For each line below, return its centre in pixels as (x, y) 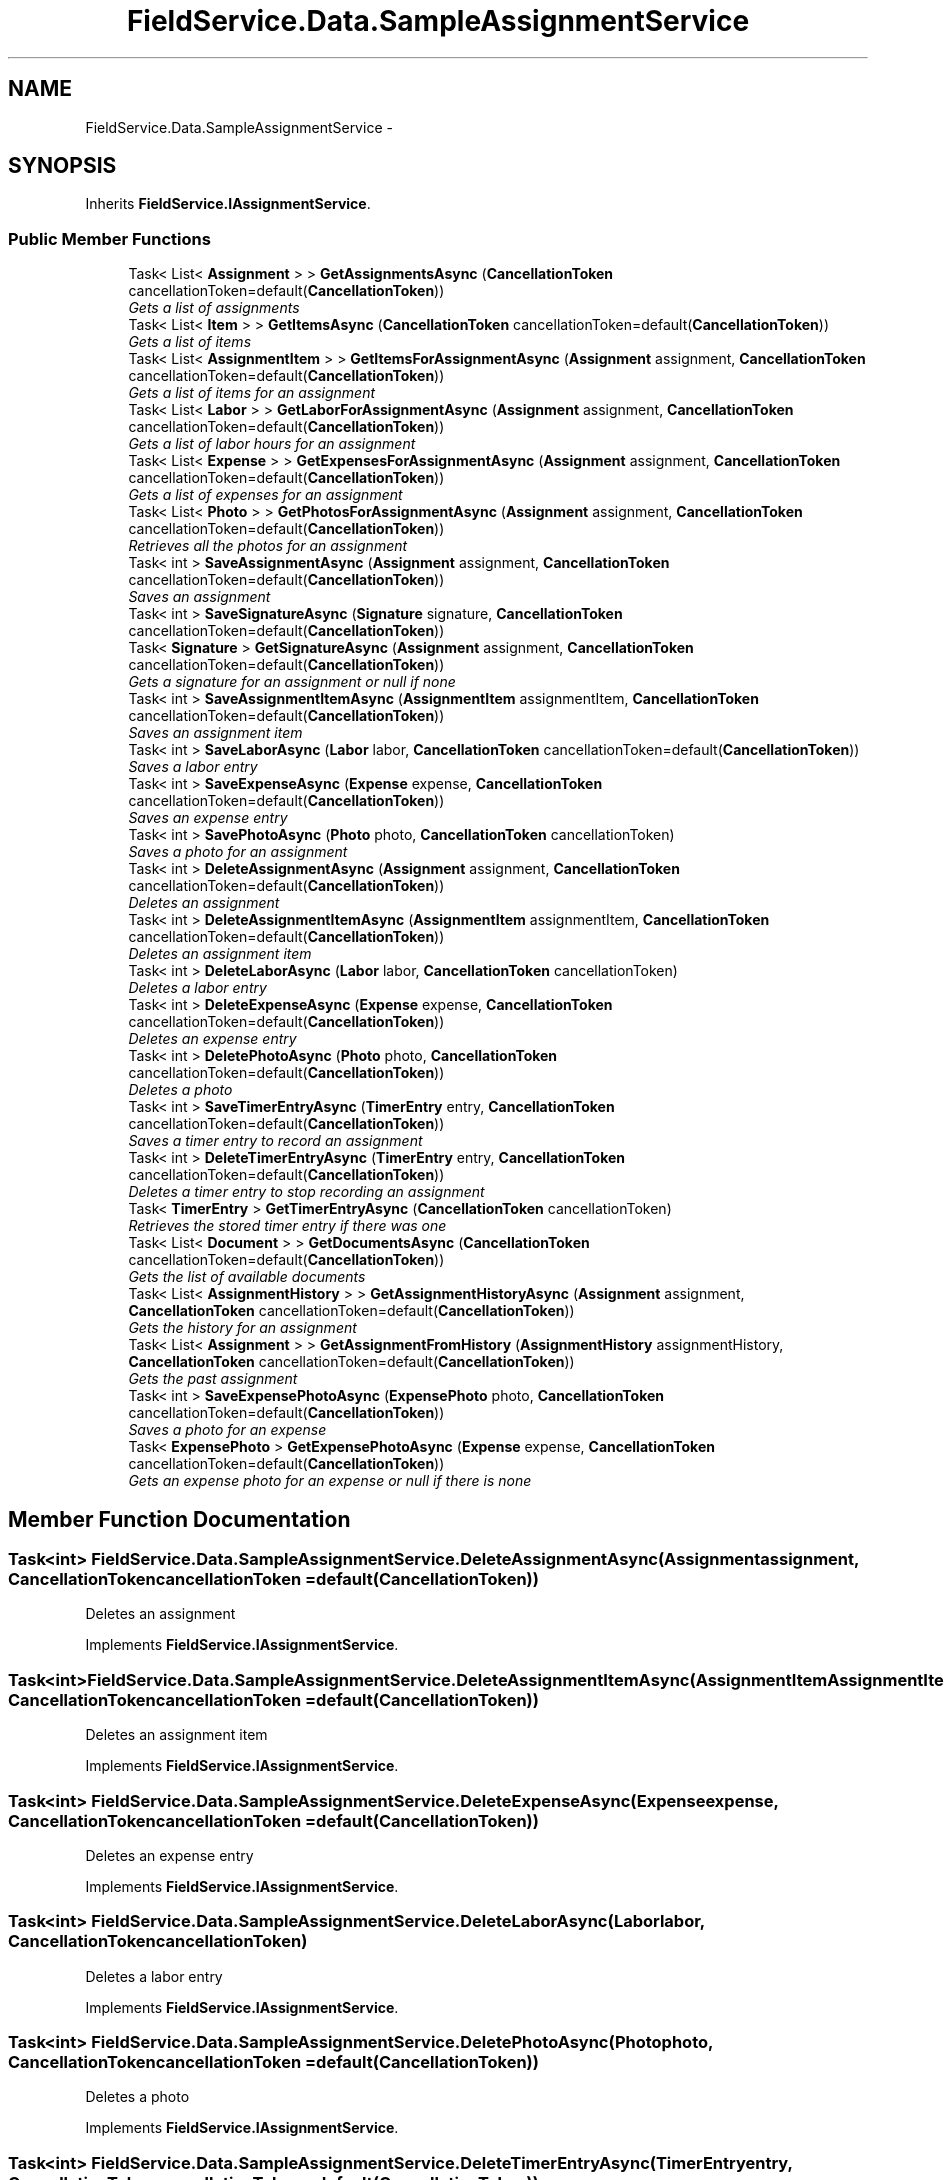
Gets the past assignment (213, 1379)
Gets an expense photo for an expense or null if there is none (330, 1481)
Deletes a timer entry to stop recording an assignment (306, 1192)
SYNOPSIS (62, 166)
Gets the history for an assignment (242, 1328)
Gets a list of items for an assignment (252, 393)
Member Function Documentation (179, 1519)
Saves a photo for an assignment (238, 852)
